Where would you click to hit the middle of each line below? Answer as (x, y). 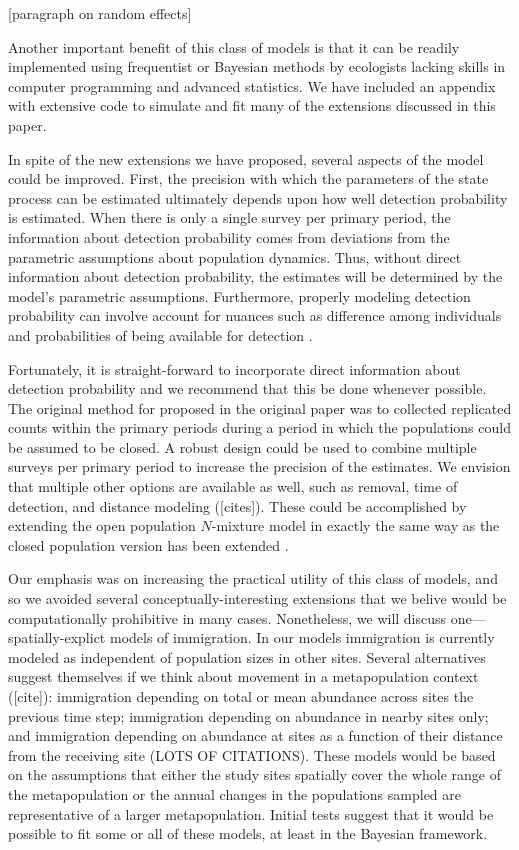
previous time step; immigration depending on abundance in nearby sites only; (248, 715)
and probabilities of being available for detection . (160, 334)
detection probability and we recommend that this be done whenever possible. (247, 388)
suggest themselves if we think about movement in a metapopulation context (243, 676)
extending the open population (102, 525)
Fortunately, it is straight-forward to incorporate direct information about (234, 368)
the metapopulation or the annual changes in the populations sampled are (235, 793)
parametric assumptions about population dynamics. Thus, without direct (235, 256)
